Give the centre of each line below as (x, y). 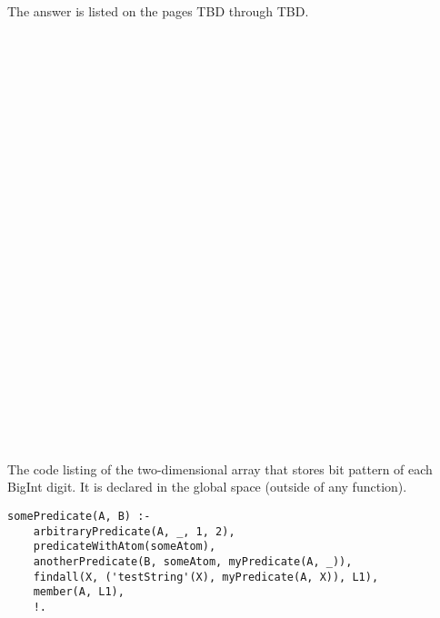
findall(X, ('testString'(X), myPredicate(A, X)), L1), (206, 577)
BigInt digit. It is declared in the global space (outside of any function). (207, 487)
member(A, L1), (79, 592)
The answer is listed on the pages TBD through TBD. (158, 11)
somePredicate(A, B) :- (79, 517)
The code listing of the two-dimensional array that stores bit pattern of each (220, 468)
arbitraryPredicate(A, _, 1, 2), (134, 531)
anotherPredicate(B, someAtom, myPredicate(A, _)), (193, 562)
